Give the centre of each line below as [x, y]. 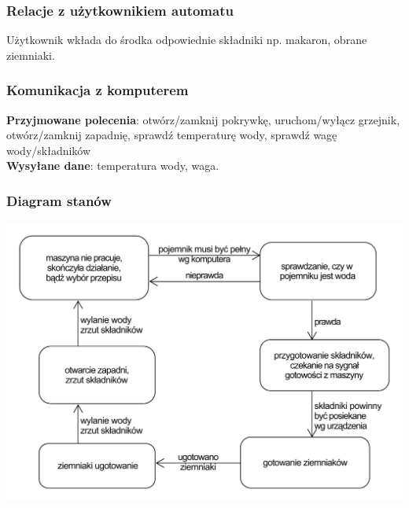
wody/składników [49, 150]
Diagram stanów [59, 200]
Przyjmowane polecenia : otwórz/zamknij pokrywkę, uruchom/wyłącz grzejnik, [203, 119]
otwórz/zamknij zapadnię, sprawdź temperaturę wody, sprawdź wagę [172, 135]
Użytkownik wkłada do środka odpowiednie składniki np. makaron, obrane [187, 40]
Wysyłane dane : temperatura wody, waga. [113, 166]
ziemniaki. [31, 55]
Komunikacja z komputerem [98, 90]
